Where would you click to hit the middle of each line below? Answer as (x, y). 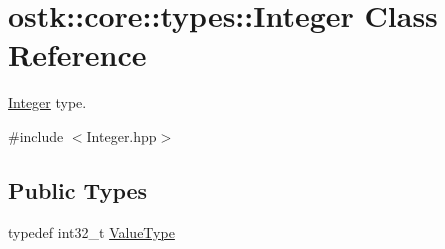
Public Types (78, 189)
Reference (77, 54)
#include (36, 135)
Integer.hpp (121, 135)
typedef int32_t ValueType (91, 231)
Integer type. (47, 102)
